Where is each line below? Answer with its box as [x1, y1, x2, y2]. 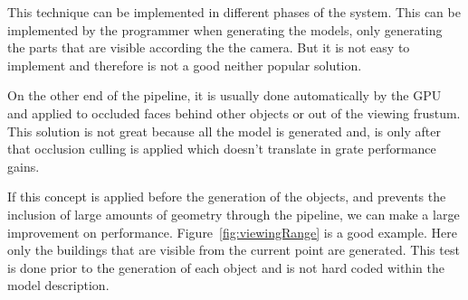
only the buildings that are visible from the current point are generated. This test [7, 240, 460, 259]
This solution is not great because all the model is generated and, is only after [7, 121, 441, 140]
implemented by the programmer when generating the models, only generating [7, 20, 443, 39]
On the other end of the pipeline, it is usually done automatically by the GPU [7, 86, 442, 105]
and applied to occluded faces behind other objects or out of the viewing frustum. [7, 103, 461, 122]
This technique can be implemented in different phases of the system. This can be [7, 3, 461, 21]
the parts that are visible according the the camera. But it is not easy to [7, 38, 410, 57]
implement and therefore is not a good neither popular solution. [7, 55, 362, 74]
